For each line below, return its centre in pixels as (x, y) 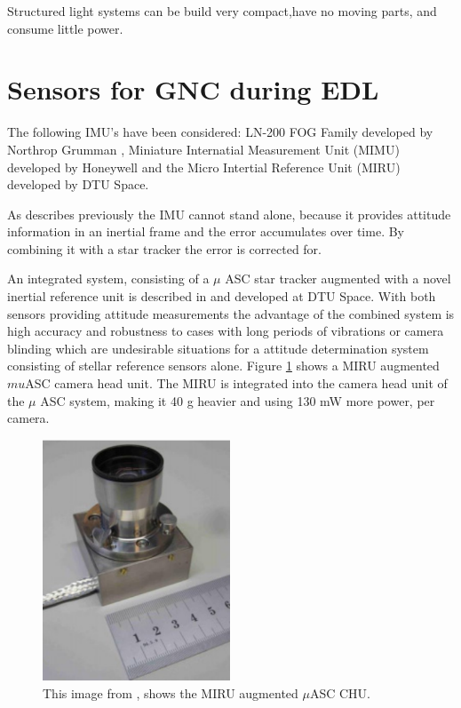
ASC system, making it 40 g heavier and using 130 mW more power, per (238, 400)
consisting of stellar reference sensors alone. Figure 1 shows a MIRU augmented (223, 366)
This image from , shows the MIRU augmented (171, 693)
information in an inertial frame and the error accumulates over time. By (206, 231)
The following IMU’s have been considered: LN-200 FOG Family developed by (220, 132)
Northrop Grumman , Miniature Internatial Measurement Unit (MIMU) (203, 149)
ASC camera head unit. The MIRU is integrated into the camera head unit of (236, 383)
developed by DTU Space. (78, 184)
